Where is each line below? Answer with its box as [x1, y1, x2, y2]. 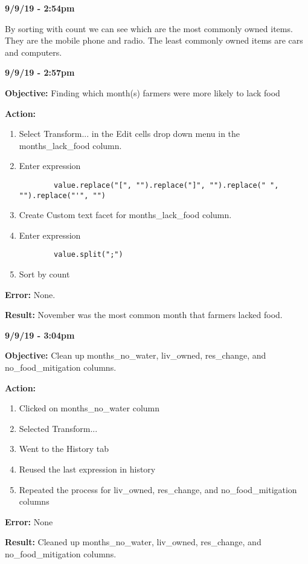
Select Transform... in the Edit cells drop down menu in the [19, 127, 240, 140]
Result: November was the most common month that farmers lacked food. [5, 308, 283, 321]
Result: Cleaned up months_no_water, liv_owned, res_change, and [5, 536, 261, 548]
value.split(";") [54, 250, 123, 259]
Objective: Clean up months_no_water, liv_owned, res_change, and [5, 349, 266, 362]
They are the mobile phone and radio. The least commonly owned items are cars [5, 34, 303, 47]
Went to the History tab [19, 442, 109, 455]
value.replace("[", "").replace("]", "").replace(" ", [54, 181, 279, 190]
